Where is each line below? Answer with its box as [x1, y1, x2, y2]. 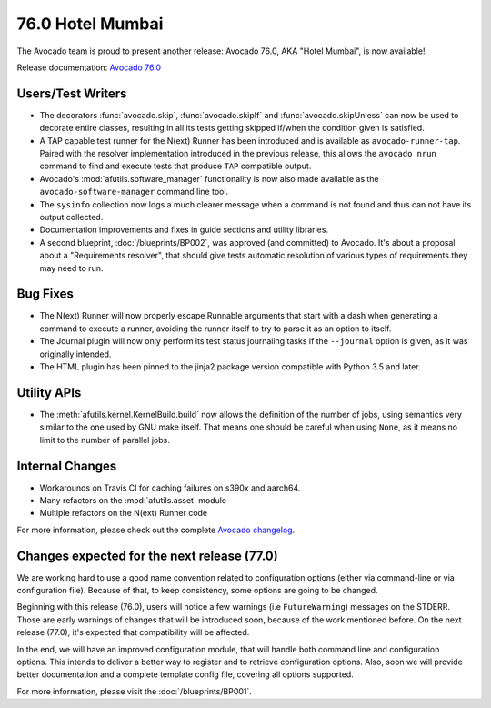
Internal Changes [16, 458, 117, 473]
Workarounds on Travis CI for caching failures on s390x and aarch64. [39, 482, 301, 493]
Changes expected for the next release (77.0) [16, 548, 278, 563]
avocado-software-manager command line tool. [39, 187, 229, 197]
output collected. [39, 211, 104, 222]
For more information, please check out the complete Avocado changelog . [16, 524, 296, 535]
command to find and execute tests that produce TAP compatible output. [39, 160, 312, 172]
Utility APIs [16, 385, 82, 400]
